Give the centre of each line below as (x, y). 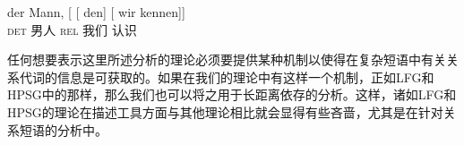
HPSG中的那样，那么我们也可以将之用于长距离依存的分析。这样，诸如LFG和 (232, 94)
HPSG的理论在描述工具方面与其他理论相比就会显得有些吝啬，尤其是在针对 (225, 111)
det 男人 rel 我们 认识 (72, 29)
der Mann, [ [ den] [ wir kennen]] (96, 12)
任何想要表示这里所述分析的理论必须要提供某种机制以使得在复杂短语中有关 (227, 60)
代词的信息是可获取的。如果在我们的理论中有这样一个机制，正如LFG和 (227, 77)
